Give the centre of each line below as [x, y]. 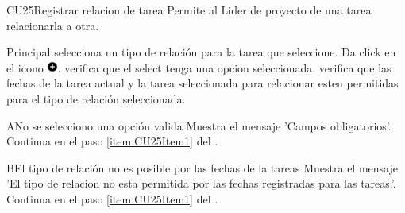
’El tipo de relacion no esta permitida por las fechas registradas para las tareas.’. [201, 183]
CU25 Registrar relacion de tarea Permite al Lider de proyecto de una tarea [189, 10]
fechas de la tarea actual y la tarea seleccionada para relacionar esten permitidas [202, 83]
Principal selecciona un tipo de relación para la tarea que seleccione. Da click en [201, 52]
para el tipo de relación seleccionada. [96, 98]
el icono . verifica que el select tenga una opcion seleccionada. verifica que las [199, 67]
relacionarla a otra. [53, 25]
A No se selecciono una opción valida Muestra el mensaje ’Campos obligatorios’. [199, 125]
